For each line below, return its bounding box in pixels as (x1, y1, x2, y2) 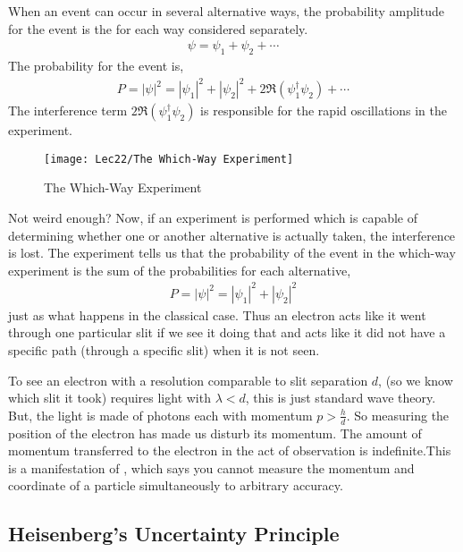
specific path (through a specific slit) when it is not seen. (8, 341, 320, 360)
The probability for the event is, (8, 56, 184, 75)
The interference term (8, 101, 128, 120)
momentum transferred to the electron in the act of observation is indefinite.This (8, 441, 451, 460)
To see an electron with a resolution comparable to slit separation (8, 370, 368, 389)
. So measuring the (346, 405, 450, 424)
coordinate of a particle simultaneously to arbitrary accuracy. (8, 476, 343, 495)
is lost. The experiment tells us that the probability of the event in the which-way (8, 243, 456, 262)
